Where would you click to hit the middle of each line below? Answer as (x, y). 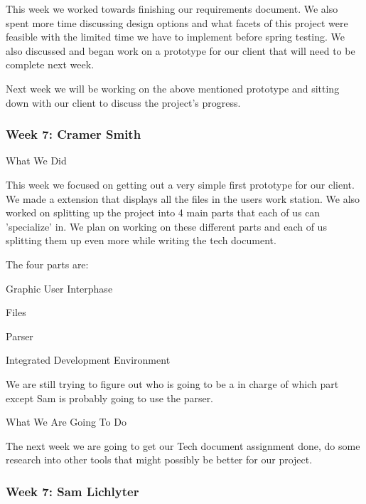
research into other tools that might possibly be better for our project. (159, 460)
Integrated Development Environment (88, 360)
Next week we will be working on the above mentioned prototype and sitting (173, 88)
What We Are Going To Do (66, 422)
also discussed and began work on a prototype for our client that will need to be (181, 50)
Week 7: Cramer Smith (74, 134)
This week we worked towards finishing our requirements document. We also (172, 9)
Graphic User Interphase (59, 288)
